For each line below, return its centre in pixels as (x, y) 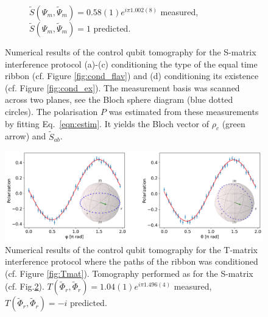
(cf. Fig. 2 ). (25, 286)
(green (234, 123)
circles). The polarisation (51, 111)
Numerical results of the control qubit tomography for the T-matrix (131, 249)
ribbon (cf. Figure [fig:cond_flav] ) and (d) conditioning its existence (132, 76)
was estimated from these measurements (184, 111)
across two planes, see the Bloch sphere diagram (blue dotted (119, 99)
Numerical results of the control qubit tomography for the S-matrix (131, 52)
